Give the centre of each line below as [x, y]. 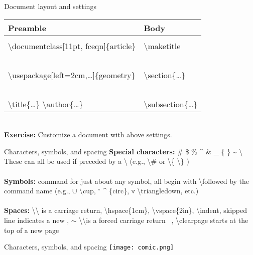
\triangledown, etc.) [168, 191]
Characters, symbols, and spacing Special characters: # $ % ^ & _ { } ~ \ [123, 151]
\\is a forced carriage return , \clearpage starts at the [164, 220]
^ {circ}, [116, 191]
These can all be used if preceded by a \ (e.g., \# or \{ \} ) [97, 161]
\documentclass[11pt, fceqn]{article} [72, 46]
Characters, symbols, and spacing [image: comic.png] [89, 247]
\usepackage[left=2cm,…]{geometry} [72, 75]
